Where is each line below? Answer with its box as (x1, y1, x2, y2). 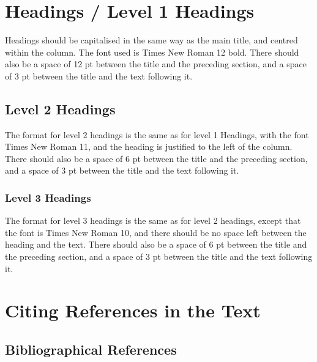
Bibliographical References (5, 340, 177, 359)
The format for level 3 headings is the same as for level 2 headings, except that (5, 214, 301, 227)
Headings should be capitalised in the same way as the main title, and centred (5, 34, 298, 46)
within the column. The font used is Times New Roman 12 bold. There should (5, 45, 299, 58)
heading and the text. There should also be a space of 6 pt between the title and (5, 238, 307, 251)
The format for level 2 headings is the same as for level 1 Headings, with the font (5, 128, 309, 141)
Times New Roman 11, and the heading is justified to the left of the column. (5, 140, 293, 153)
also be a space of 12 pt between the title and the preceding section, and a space (5, 57, 307, 70)
